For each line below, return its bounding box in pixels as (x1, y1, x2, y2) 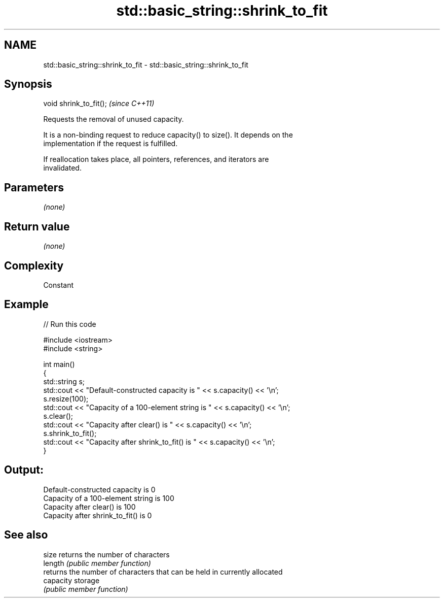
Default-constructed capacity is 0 (43, 485, 156, 494)
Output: (4, 463, 44, 477)
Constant (43, 280, 74, 289)
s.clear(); (43, 411, 73, 420)
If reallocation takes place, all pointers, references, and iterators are (43, 155, 269, 164)
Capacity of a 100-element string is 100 (43, 493, 174, 503)
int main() (43, 359, 75, 369)
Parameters (4, 181, 64, 194)
